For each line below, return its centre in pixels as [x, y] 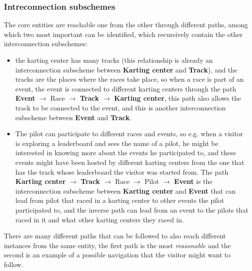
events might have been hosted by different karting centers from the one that [130, 162]
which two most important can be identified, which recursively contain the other [123, 34]
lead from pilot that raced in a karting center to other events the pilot [120, 200]
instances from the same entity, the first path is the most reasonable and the [118, 245]
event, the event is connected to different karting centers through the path [126, 88]
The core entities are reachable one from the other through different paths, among [126, 25]
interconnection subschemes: [46, 44]
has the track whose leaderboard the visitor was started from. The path [122, 172]
